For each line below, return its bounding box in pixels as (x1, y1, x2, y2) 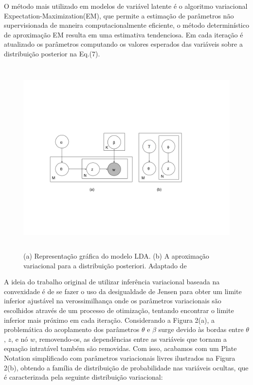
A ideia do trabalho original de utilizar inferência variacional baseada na (4, 277, 220, 287)
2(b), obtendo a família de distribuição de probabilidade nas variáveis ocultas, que (4, 362, 249, 372)
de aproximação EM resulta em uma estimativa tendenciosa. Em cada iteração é (4, 29, 243, 39)
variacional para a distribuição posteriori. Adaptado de (23, 260, 187, 270)
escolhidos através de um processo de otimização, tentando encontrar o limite (4, 305, 234, 315)
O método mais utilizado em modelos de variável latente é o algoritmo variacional (4, 1, 248, 11)
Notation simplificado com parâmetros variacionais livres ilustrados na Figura (4, 353, 235, 363)
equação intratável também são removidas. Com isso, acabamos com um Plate (4, 343, 237, 353)
